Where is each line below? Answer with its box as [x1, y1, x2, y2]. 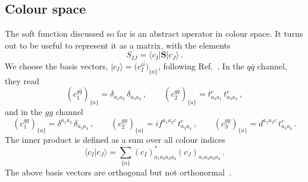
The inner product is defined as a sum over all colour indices [5, 133, 225, 145]
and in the [5, 106, 43, 118]
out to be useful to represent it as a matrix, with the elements [5, 39, 231, 51]
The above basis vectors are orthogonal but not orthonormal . [5, 166, 231, 178]
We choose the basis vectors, [5, 60, 108, 72]
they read [5, 74, 39, 87]
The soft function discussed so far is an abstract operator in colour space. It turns [5, 27, 303, 40]
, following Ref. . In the [158, 60, 244, 72]
